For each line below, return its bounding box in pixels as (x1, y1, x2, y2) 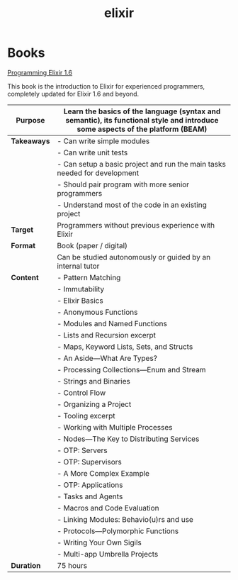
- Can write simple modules (56, 136, 150, 146)
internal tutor (56, 261, 100, 271)
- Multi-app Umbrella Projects (56, 549, 159, 559)
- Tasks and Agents (56, 491, 123, 501)
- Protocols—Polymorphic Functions (56, 526, 179, 536)
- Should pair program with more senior (56, 179, 190, 189)
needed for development (56, 168, 140, 178)
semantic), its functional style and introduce (65, 115, 219, 125)
